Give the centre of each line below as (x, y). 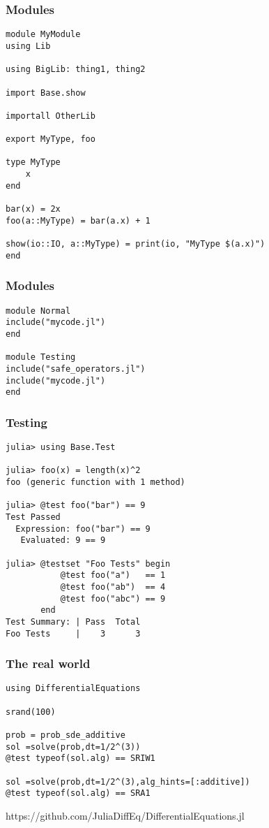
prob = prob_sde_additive (66, 735)
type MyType (33, 162)
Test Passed (33, 517)
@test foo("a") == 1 (113, 575)
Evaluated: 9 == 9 (63, 540)
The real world (48, 663)
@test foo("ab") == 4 (113, 587)
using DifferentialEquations (73, 689)
